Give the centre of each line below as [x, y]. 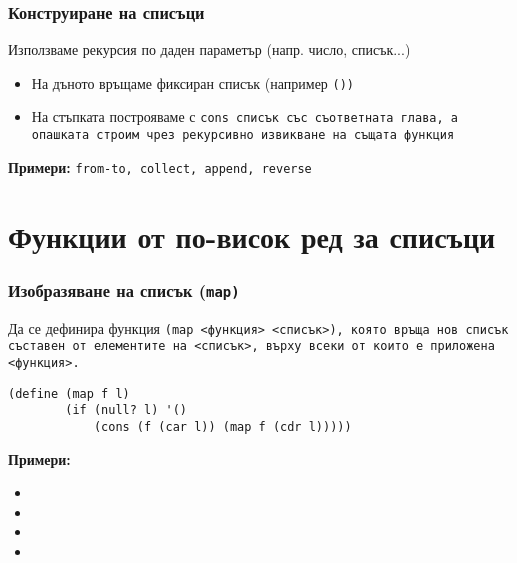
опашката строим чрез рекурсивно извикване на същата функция [243, 135]
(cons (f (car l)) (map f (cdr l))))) [222, 426]
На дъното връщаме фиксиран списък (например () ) [193, 82]
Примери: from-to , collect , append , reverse [160, 166]
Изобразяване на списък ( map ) [124, 289]
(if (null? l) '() [126, 410]
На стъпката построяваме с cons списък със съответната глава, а [244, 116]
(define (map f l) [69, 393]
